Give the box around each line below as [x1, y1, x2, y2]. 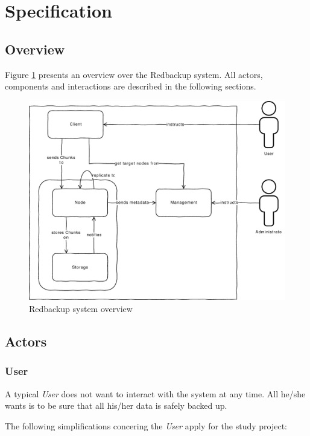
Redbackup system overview [29, 302, 133, 314]
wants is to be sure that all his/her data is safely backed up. [5, 399, 227, 412]
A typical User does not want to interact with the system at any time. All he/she [5, 387, 306, 400]
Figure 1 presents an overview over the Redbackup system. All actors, [5, 68, 263, 80]
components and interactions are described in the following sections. [5, 80, 256, 93]
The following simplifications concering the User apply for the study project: [5, 419, 287, 432]
